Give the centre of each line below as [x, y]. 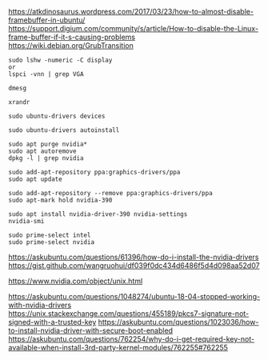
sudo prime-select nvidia [51, 242]
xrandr [19, 102]
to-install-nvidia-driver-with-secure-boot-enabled [91, 330]
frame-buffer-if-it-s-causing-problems [72, 37]
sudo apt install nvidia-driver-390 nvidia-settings [98, 214]
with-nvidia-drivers [40, 305]
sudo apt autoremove [43, 151]
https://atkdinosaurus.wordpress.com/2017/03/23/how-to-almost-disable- [131, 12]
